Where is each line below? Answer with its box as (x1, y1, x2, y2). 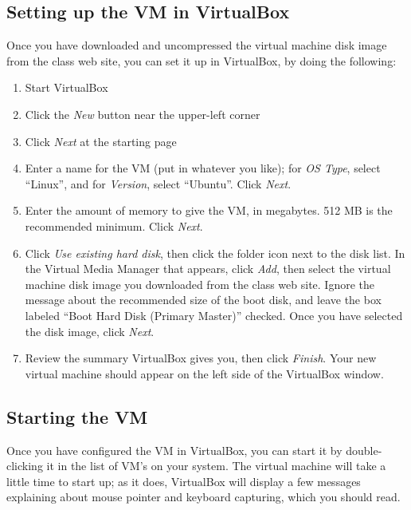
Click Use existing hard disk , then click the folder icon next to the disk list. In (25, 244, 405, 261)
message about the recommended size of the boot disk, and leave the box (25, 291, 382, 308)
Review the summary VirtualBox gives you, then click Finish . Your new (25, 350, 377, 366)
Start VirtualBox (25, 79, 108, 96)
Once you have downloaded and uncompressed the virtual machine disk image (6, 37, 387, 53)
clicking (6, 457, 43, 474)
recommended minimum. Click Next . (25, 217, 203, 234)
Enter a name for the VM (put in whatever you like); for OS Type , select (25, 160, 381, 176)
